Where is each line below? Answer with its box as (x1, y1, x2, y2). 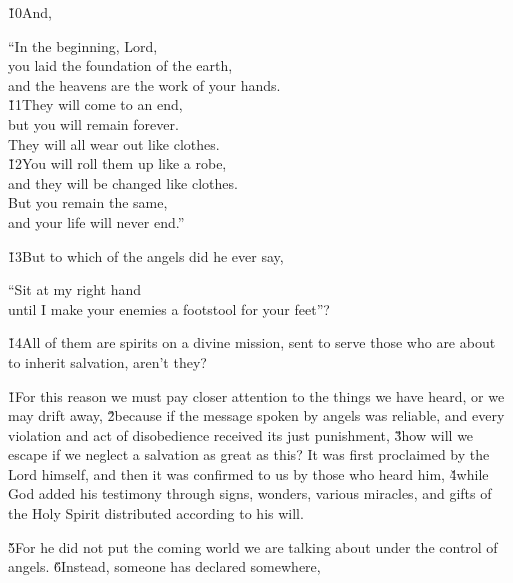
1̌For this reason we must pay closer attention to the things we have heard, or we (8, 385, 505, 406)
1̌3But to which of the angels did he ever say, (8, 245, 284, 266)
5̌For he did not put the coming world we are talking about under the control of (8, 536, 498, 557)
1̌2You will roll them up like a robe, (8, 153, 227, 174)
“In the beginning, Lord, (8, 35, 158, 56)
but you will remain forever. (8, 113, 179, 134)
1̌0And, (8, 2, 52, 22)
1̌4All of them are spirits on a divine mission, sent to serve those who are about (8, 332, 496, 353)
